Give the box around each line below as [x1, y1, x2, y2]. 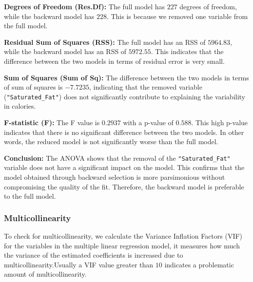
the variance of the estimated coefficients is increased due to [4, 250, 183, 260]
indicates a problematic [164, 259, 234, 269]
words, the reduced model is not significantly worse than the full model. [4, 136, 218, 147]
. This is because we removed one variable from [106, 11, 248, 21]
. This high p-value [191, 117, 248, 127]
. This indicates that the [151, 46, 224, 56]
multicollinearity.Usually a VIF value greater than [4, 259, 154, 269]
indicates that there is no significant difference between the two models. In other [4, 127, 244, 137]
